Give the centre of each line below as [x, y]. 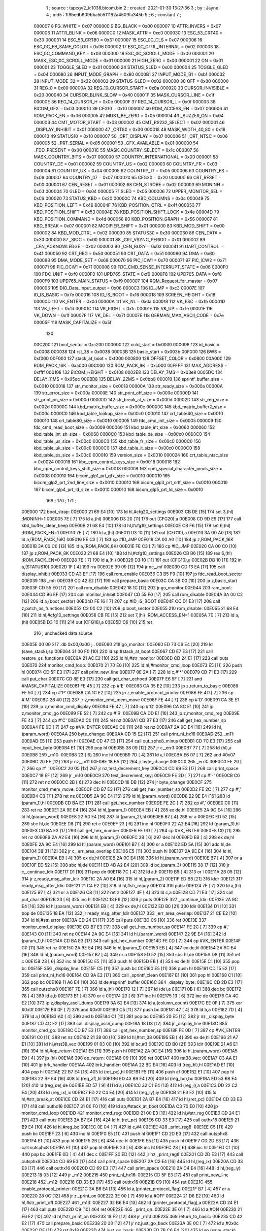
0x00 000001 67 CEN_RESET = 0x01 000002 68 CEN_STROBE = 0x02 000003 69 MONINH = [129, 184]
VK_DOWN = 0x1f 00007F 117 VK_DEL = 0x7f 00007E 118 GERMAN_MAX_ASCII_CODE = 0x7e [129, 316]
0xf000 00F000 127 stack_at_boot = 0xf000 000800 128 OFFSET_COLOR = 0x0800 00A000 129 [132, 358]
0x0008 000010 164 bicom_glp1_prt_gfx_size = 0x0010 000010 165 [102, 476]
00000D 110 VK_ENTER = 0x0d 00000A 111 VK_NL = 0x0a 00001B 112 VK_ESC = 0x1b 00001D [129, 302]
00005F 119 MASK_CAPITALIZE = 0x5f [73, 322]
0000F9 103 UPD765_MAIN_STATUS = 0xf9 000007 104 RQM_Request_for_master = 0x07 [126, 281]
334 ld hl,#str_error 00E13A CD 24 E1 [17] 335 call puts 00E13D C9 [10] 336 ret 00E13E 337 [114, 920]
